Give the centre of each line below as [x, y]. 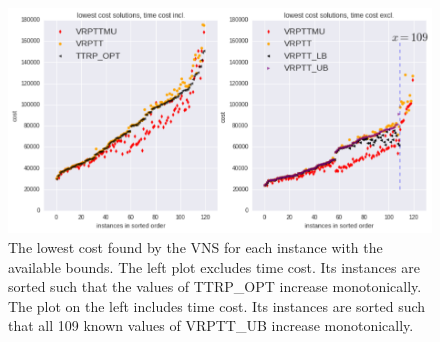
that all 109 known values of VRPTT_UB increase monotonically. [211, 325]
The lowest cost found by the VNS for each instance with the [195, 247]
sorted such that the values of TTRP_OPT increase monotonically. [215, 286]
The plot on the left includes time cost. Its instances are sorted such [217, 305]
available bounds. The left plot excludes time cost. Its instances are [214, 266]
